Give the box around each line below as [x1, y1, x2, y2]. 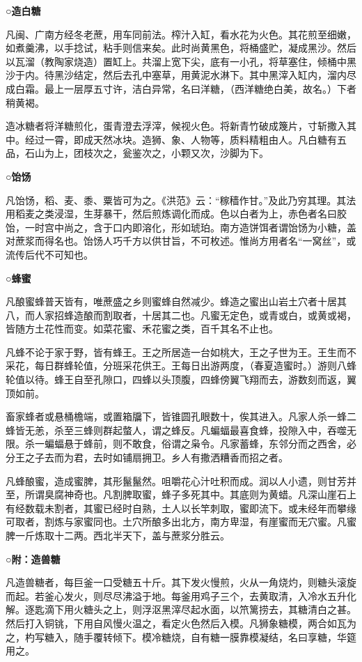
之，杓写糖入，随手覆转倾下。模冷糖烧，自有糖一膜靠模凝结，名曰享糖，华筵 [6, 629, 356, 644]
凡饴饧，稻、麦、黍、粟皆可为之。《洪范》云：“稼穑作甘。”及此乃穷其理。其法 [6, 192, 356, 207]
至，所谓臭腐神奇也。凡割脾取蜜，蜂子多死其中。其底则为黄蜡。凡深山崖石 [6, 487, 347, 502]
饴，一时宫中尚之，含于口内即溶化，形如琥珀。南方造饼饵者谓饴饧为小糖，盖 [6, 220, 356, 234]
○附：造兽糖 [6, 551, 61, 566]
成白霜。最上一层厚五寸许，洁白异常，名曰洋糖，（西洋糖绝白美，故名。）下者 [6, 81, 356, 95]
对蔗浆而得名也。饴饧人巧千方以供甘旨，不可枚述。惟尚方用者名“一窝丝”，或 [6, 233, 356, 248]
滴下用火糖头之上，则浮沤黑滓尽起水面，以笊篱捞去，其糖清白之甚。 [44, 602, 356, 617]
